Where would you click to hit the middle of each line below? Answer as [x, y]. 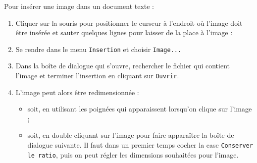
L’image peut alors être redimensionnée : [77, 92]
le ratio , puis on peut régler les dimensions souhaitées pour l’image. [133, 154]
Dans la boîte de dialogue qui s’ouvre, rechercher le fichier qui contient [123, 66]
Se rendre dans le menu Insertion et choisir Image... [99, 49]
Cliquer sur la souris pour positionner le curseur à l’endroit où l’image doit [129, 23]
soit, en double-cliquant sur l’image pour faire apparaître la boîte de [131, 135]
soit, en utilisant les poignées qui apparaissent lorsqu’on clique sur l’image [140, 109]
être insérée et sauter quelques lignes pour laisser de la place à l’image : [124, 32]
